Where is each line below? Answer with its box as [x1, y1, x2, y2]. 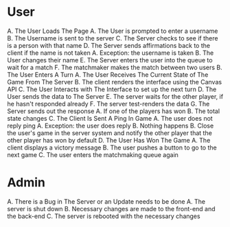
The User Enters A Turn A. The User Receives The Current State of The [7, 70, 209, 79]
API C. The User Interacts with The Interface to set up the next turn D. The [7, 85, 217, 93]
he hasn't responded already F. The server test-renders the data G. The [7, 99, 210, 108]
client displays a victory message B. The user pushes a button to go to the [7, 143, 218, 152]
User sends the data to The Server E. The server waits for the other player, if [7, 92, 224, 100]
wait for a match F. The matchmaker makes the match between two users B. [7, 63, 222, 71]
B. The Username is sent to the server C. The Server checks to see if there [7, 34, 218, 42]
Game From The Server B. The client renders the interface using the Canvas [7, 77, 222, 86]
